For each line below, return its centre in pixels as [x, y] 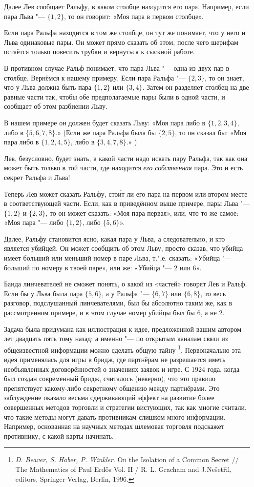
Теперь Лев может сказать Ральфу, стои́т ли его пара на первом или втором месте [126, 193]
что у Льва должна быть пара [48, 87]
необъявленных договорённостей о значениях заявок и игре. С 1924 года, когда [122, 369]
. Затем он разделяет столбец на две [196, 87]
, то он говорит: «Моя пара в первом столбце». [134, 16]
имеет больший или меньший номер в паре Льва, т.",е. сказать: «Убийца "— [118, 258]
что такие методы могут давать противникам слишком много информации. [115, 416]
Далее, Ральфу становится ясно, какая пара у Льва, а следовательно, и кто [115, 238]
